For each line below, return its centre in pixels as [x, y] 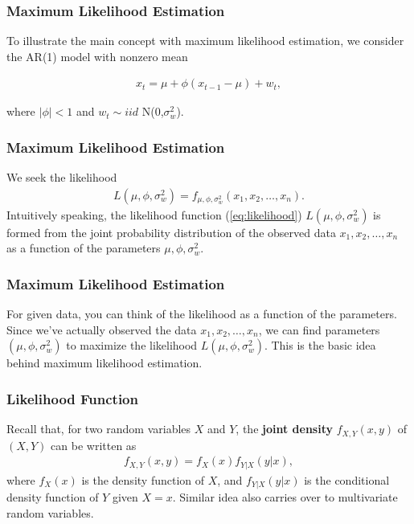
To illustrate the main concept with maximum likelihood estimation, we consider [205, 41]
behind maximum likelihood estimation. [105, 363]
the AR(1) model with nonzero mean [97, 56]
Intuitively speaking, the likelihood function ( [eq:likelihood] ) [154, 214]
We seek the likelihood [62, 177]
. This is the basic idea [320, 345]
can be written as [94, 445]
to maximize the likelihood [132, 345]
